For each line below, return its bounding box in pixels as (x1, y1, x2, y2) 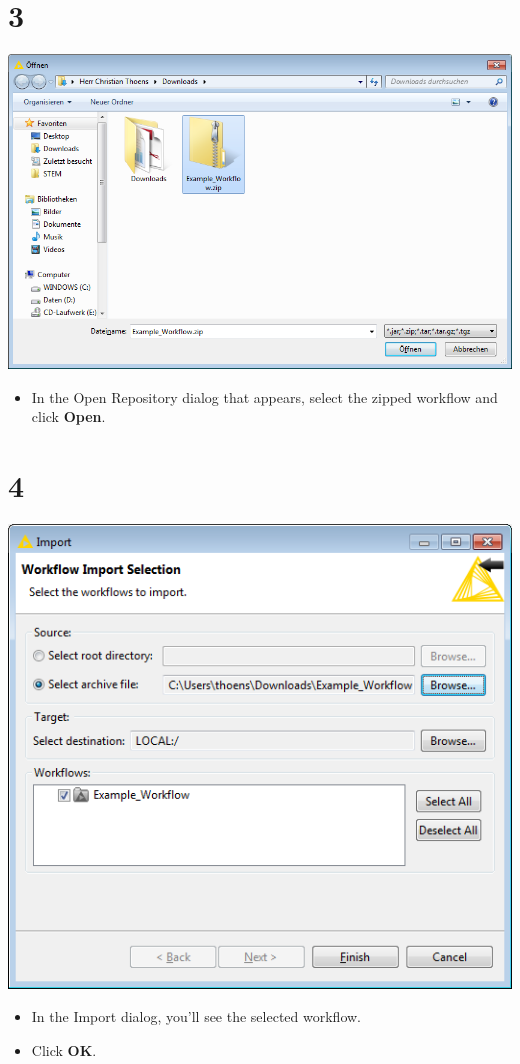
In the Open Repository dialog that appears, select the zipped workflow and (31, 386, 498, 407)
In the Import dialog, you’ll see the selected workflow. (31, 1006, 362, 1027)
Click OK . (31, 1039, 97, 1060)
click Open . (31, 406, 106, 427)
